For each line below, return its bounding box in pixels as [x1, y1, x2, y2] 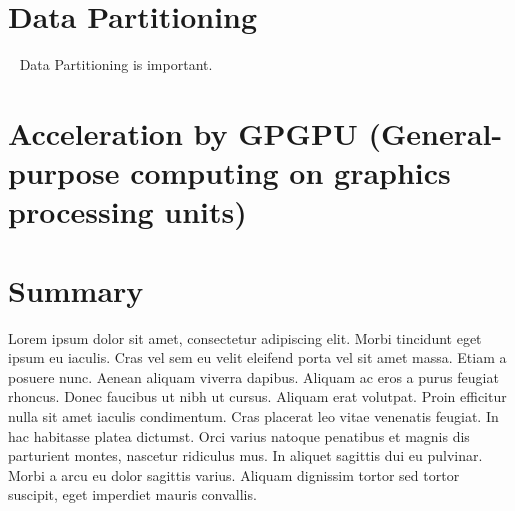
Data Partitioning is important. [19, 54, 213, 75]
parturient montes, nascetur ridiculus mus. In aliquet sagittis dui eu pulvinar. [8, 445, 483, 466]
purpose [8, 152, 120, 193]
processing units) [8, 191, 247, 232]
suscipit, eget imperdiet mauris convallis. [8, 484, 257, 505]
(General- [368, 112, 503, 153]
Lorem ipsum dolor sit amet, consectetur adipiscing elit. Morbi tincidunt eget [8, 327, 482, 348]
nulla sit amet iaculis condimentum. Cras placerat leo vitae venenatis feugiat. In [8, 405, 499, 426]
